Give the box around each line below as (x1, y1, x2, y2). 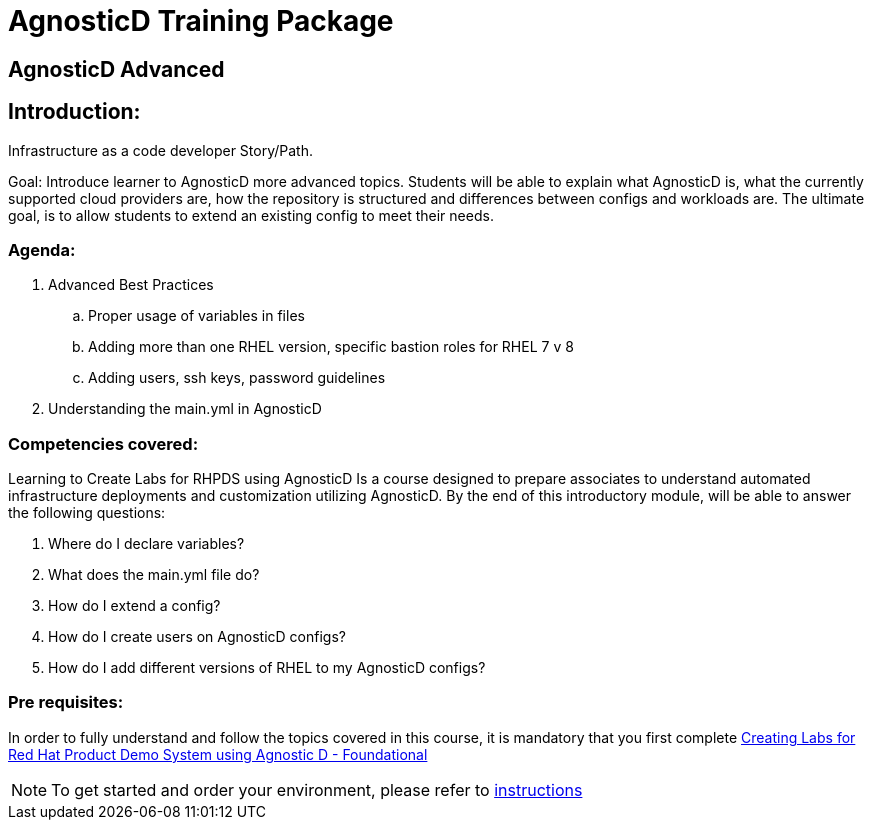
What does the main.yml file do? (48, 566, 260, 584)
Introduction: (8, 99, 141, 125)
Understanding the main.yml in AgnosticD (48, 400, 322, 418)
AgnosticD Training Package (8, 4, 394, 38)
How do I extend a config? (48, 597, 221, 615)
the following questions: (8, 504, 166, 522)
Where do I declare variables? (48, 535, 245, 553)
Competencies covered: (8, 433, 199, 454)
